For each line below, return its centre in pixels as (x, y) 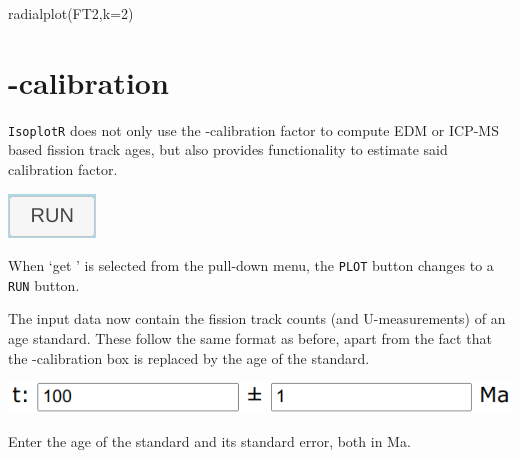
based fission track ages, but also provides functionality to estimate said (228, 149)
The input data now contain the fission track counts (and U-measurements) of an (257, 318)
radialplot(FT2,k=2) (71, 13)
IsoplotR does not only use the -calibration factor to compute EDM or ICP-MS (253, 129)
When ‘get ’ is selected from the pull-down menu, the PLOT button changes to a (251, 265)
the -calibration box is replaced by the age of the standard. (189, 357)
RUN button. (44, 284)
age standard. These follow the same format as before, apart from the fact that (250, 338)
